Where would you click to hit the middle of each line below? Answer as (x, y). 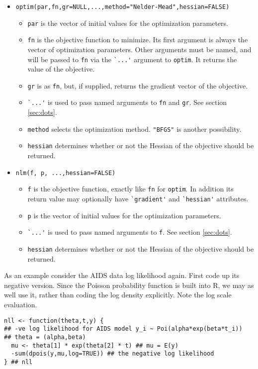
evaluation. (21, 304)
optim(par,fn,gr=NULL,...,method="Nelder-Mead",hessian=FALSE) (123, 7)
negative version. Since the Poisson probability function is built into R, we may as (129, 285)
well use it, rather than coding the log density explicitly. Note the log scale (118, 295)
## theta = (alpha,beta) (45, 337)
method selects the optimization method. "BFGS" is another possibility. (134, 129)
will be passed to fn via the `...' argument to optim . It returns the (132, 59)
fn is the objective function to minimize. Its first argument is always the (138, 40)
